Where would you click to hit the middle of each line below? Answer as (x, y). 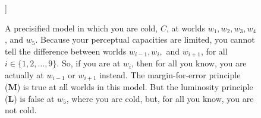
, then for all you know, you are (189, 63)
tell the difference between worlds (66, 51)
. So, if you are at (89, 63)
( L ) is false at (30, 98)
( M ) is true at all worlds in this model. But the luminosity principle (129, 87)
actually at (24, 74)
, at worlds (185, 28)
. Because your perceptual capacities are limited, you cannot (145, 39)
